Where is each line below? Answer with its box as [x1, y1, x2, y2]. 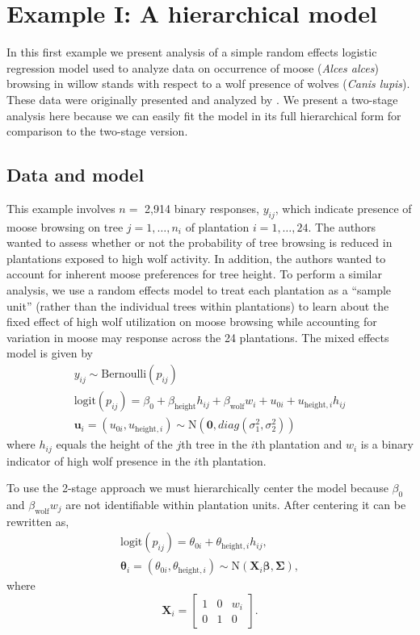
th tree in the [181, 436, 247, 453]
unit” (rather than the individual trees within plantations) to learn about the [6, 297, 389, 314]
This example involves [6, 199, 115, 216]
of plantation [185, 218, 250, 235]
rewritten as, [6, 512, 69, 529]
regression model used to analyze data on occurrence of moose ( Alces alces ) [6, 59, 379, 76]
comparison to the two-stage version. [6, 123, 188, 140]
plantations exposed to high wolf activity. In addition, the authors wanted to [6, 249, 386, 266]
